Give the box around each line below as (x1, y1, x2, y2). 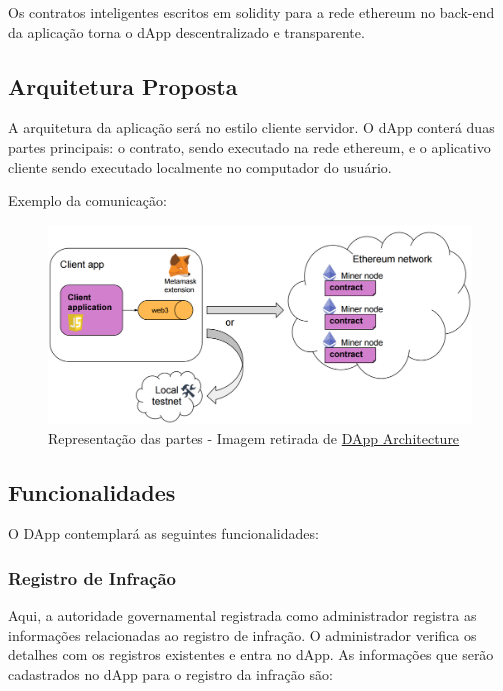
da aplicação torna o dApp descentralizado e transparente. (8, 21, 365, 42)
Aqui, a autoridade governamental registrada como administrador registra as (8, 605, 477, 626)
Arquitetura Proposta (8, 70, 238, 101)
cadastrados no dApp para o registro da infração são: (8, 663, 333, 684)
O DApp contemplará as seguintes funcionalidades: (8, 523, 319, 544)
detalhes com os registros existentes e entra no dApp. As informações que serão (8, 644, 494, 665)
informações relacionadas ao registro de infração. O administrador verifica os (8, 624, 477, 645)
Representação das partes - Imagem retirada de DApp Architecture (48, 427, 460, 448)
